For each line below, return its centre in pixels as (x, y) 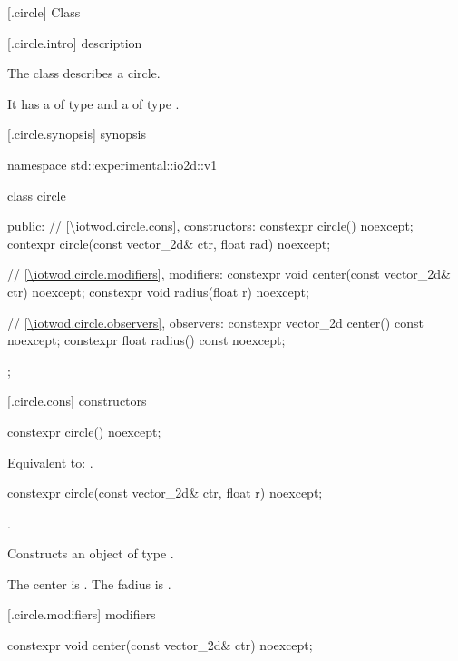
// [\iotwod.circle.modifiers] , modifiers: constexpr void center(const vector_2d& (229, 274)
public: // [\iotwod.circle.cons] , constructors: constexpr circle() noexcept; (210, 226)
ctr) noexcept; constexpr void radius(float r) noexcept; (158, 291)
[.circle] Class (44, 12)
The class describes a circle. (84, 73)
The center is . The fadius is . (89, 583)
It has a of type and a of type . (93, 103)
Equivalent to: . (50, 462)
